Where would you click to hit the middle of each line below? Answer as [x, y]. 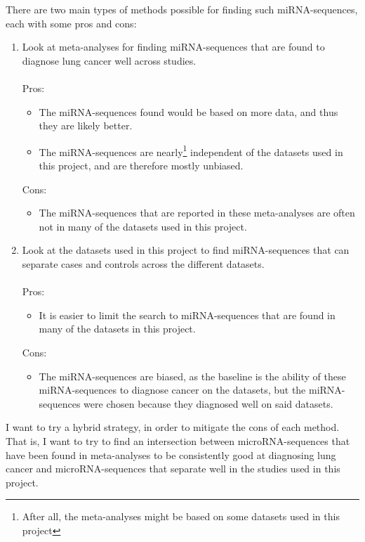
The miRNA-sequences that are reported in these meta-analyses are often [197, 213]
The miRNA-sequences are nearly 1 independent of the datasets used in [191, 150]
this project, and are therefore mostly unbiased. [141, 165]
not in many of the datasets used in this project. [143, 226]
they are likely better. [86, 125]
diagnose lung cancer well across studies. [109, 60]
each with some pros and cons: [71, 23]
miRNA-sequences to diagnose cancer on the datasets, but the [172, 390]
